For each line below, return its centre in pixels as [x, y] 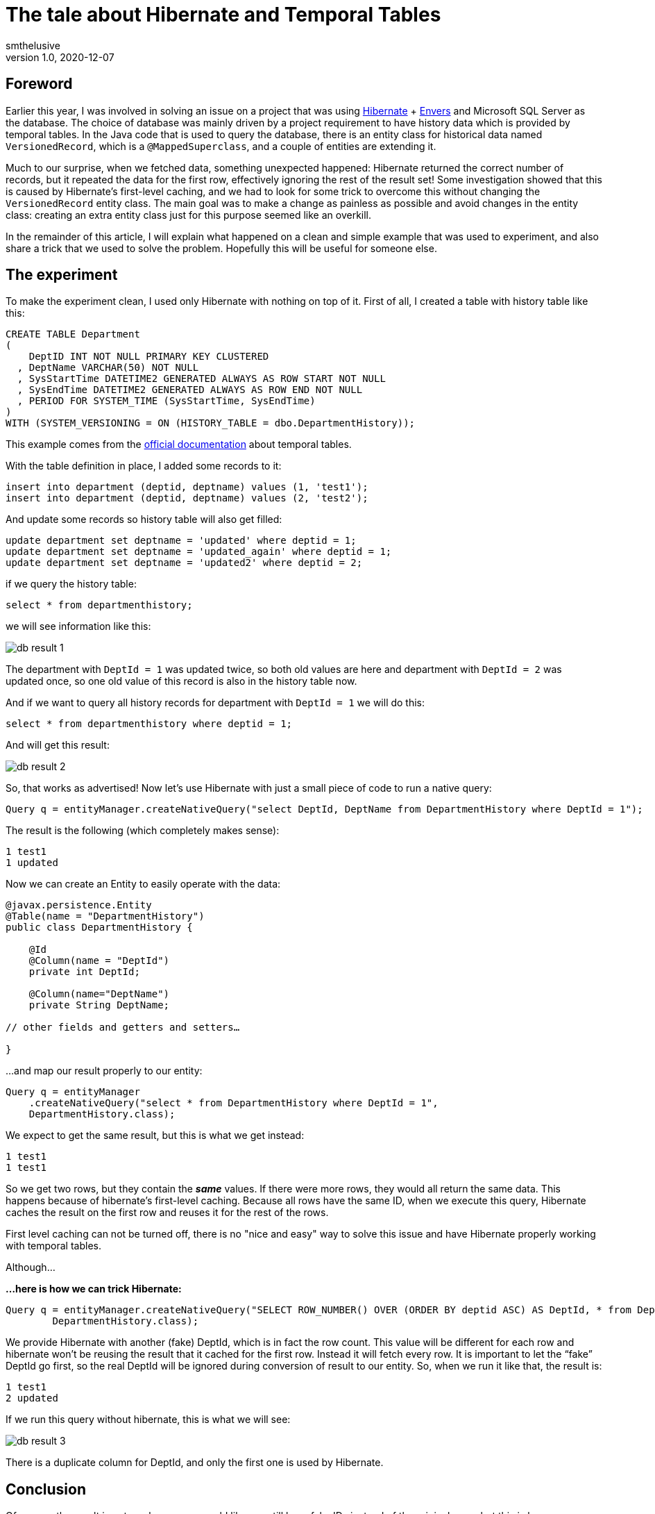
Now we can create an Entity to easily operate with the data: [143, 884]
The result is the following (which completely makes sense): [143, 831]
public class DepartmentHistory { [99, 927]
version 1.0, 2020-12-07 [60, 57]
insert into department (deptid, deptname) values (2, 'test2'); [187, 498]
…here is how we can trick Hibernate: [94, 1289]
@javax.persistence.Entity [79, 905]
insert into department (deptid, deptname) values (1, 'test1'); [187, 487]
